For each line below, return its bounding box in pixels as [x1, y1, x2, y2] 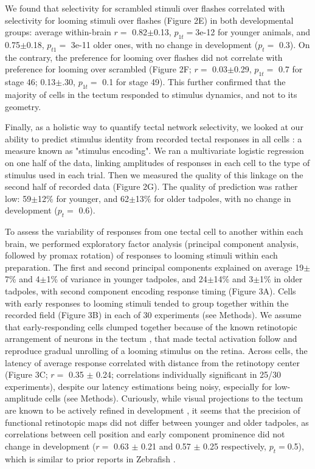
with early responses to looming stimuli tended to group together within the [5, 296, 289, 309]
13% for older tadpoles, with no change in [135, 192, 291, 204]
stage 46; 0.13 [5, 75, 56, 88]
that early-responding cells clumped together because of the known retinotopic [5, 320, 297, 333]
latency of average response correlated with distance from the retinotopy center [5, 356, 300, 369]
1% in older [260, 273, 303, 285]
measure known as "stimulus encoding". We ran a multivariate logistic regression [5, 144, 304, 157]
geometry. [5, 100, 41, 113]
